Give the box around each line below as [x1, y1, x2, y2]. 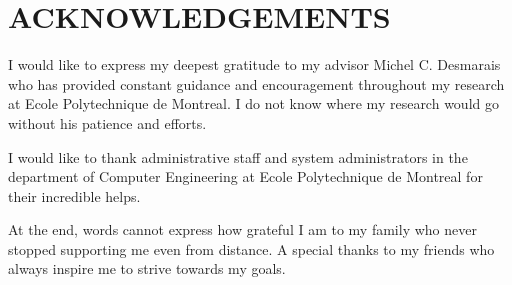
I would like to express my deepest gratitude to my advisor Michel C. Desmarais [8, 54, 501, 75]
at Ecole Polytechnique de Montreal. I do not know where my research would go [8, 93, 499, 114]
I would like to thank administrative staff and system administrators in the [8, 146, 468, 167]
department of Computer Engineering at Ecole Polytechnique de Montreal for [8, 166, 483, 187]
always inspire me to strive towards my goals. [8, 258, 286, 279]
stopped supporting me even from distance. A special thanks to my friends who [8, 238, 495, 259]
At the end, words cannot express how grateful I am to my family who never [8, 219, 477, 240]
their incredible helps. [8, 185, 141, 206]
